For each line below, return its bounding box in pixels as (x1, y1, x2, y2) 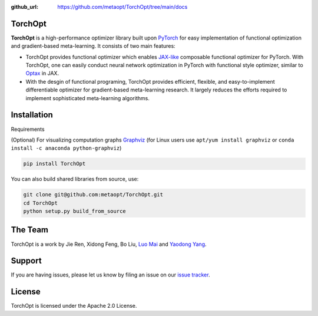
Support (11, 256, 42, 266)
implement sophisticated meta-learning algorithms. (25, 94, 150, 101)
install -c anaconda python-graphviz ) (11, 144, 122, 152)
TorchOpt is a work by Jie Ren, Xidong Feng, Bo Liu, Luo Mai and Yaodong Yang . (11, 241, 207, 248)
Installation (11, 110, 53, 120)
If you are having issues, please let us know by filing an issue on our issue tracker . (11, 271, 210, 278)
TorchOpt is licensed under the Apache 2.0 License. (11, 302, 137, 310)
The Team (11, 225, 49, 235)
